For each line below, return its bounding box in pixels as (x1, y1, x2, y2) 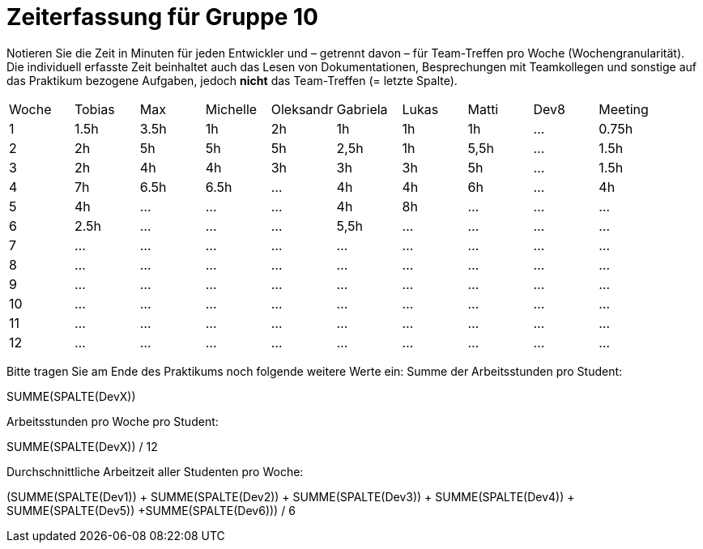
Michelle (205, 100, 258, 117)
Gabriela (336, 100, 388, 117)
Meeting (599, 100, 649, 117)
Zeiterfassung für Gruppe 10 (6, 3, 318, 31)
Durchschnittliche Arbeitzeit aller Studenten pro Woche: (6, 464, 304, 479)
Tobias (74, 100, 115, 117)
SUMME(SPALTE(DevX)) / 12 (6, 439, 158, 453)
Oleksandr (271, 100, 334, 117)
